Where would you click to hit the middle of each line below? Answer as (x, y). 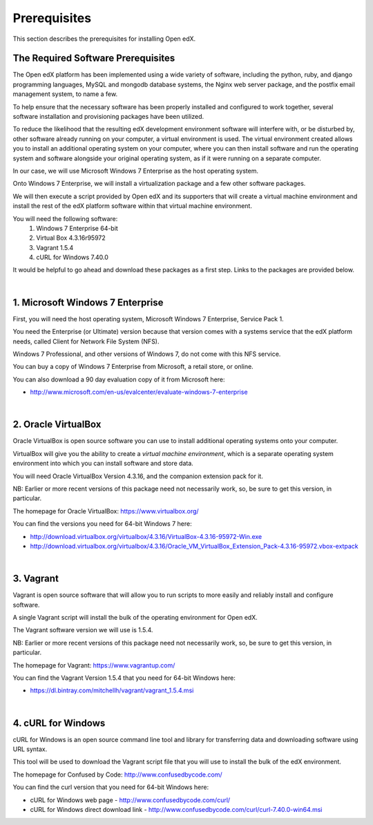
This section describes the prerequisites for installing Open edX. (104, 39)
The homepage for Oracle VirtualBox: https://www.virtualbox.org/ (106, 511)
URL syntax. (30, 749)
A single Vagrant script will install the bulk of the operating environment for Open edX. (135, 618)
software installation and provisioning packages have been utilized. (108, 117)
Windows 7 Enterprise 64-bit (77, 228)
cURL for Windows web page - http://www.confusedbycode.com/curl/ (130, 800)
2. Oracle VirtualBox (57, 425)
